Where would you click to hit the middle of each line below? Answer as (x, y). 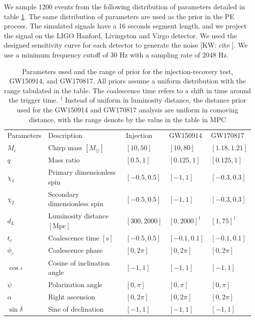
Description (65, 135)
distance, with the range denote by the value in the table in (118, 119)
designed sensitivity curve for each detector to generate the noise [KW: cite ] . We (126, 45)
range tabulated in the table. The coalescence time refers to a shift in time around (127, 90)
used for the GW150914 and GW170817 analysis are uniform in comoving (127, 109)
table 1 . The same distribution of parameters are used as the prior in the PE (119, 16)
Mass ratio (64, 160)
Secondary (64, 194)
